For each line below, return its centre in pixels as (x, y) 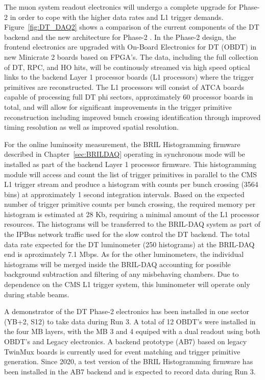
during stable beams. (37, 294)
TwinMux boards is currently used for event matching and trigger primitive (122, 351)
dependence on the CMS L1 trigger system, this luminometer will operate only (127, 284)
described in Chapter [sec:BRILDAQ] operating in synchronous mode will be (125, 154)
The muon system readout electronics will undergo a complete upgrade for (121, 7)
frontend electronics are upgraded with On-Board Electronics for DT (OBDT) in (130, 47)
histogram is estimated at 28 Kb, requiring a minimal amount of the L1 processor (132, 214)
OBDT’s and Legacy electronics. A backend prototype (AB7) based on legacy (126, 341)
